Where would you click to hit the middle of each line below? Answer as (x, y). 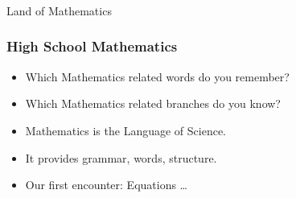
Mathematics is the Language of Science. (126, 130)
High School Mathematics (92, 46)
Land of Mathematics (59, 10)
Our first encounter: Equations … (107, 185)
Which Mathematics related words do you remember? (157, 76)
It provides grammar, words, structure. (121, 157)
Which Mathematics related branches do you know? (153, 103)
